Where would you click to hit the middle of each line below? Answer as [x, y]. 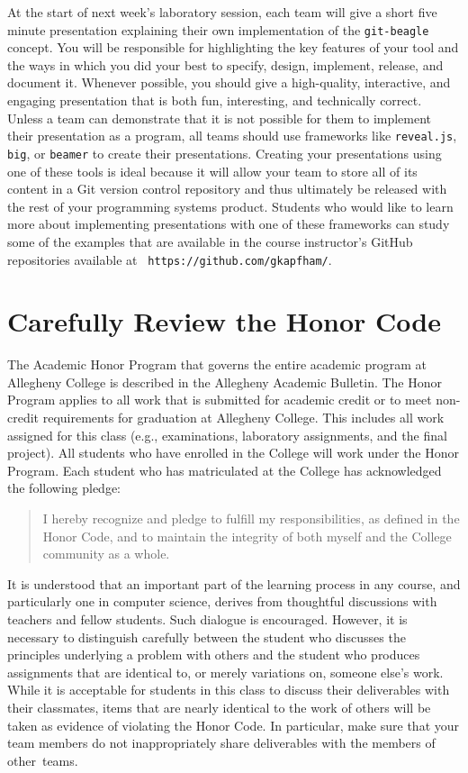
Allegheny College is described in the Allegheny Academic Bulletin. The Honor [225, 382]
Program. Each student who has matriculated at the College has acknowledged [225, 470]
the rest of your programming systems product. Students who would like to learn [230, 206]
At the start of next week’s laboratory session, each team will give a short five [222, 12]
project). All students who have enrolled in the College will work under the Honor [234, 453]
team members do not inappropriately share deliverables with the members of [221, 743]
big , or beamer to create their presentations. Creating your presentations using [225, 153]
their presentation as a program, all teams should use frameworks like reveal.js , [232, 136]
